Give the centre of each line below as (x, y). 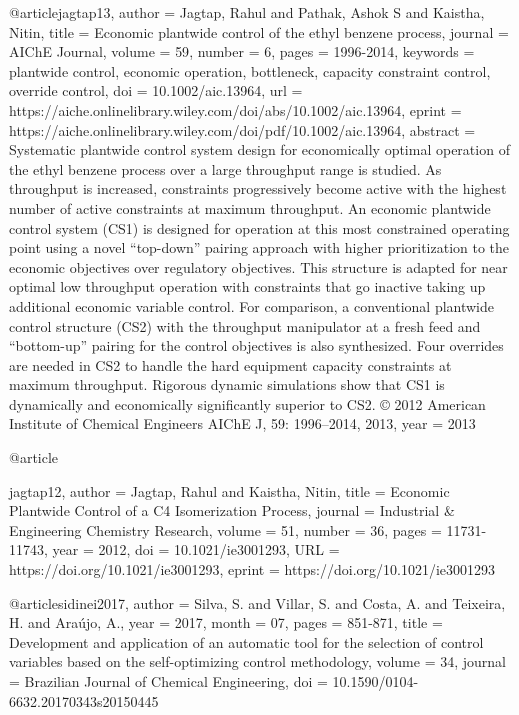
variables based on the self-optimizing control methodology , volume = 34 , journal (257, 661)
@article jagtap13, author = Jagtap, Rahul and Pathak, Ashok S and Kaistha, (247, 12)
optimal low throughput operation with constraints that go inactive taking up (247, 286)
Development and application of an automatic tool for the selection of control (246, 641)
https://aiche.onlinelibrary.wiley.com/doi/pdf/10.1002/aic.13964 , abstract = (242, 129)
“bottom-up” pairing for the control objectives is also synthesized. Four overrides (256, 345)
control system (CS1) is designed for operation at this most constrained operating (259, 227)
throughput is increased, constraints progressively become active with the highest (258, 188)
